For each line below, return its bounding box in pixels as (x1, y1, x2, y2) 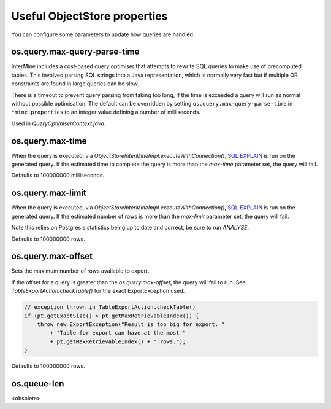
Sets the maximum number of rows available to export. (11, 267, 150, 275)
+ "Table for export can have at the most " (50, 329, 186, 337)
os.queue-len (11, 378, 64, 389)
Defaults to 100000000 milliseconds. (11, 172, 104, 179)
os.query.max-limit (11, 188, 87, 198)
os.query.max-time (11, 136, 87, 146)
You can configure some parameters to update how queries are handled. (11, 31, 195, 38)
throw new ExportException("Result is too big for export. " (37, 321, 225, 328)
